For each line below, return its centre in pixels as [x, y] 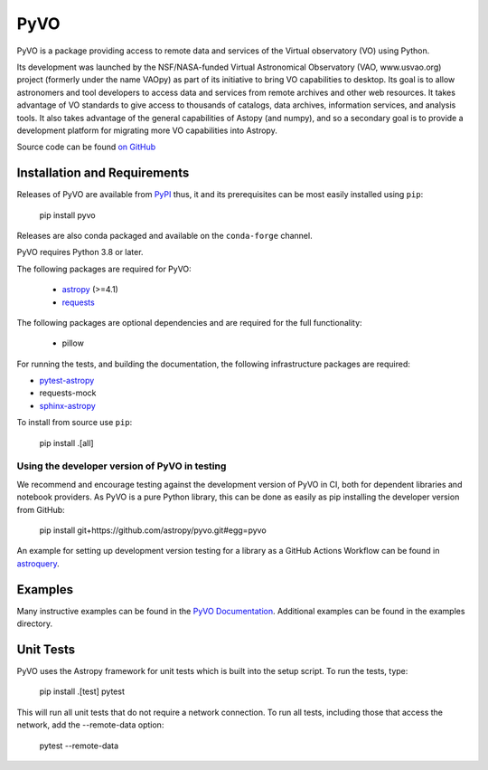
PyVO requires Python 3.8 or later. [80, 252]
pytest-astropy [67, 381]
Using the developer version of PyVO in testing [122, 466]
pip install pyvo [67, 215]
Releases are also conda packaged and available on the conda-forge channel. [164, 235]
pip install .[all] [66, 442]
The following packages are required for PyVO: [104, 269]
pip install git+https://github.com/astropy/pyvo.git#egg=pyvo [153, 530]
